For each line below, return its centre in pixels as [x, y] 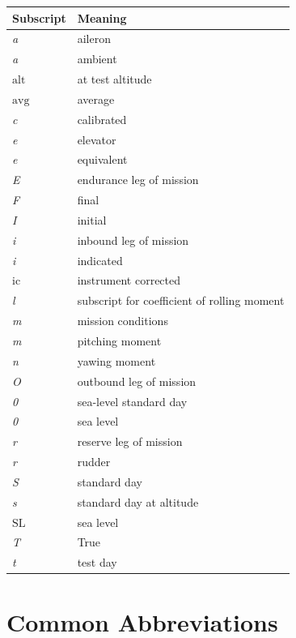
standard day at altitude [138, 501]
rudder [94, 462]
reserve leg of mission [130, 441]
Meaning [102, 17]
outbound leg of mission [137, 381]
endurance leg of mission [138, 180]
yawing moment [116, 360]
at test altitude [114, 79]
